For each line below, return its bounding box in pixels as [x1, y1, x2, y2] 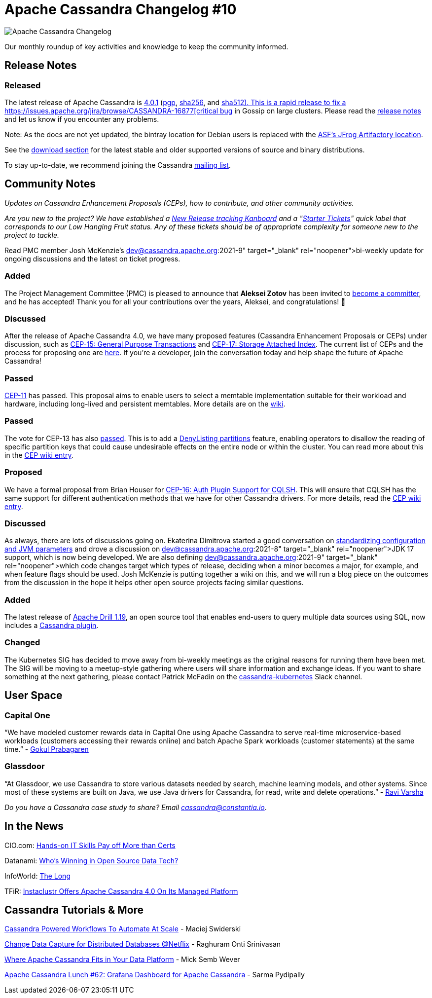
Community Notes [4, 178, 96, 190]
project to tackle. [4, 230, 60, 239]
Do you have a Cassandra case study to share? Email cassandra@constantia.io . [4, 803, 267, 812]
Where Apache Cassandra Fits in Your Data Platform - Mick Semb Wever [4, 955, 240, 964]
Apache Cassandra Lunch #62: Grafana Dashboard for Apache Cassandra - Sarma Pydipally [4, 970, 305, 979]
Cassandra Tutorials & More [4, 904, 144, 917]
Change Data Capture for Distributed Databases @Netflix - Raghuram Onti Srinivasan [4, 940, 281, 949]
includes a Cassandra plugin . [4, 621, 99, 630]
